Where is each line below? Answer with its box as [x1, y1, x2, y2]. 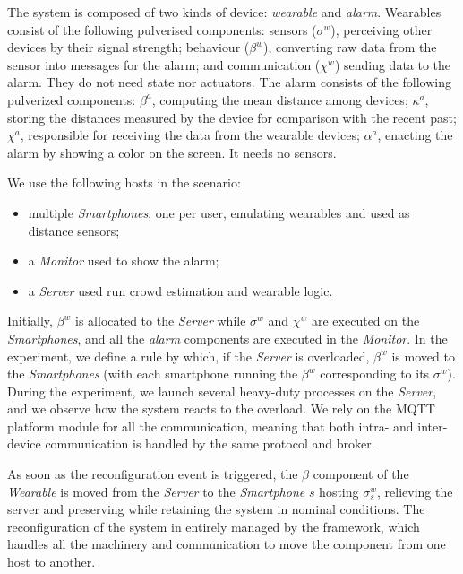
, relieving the [377, 482, 453, 500]
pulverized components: [7, 90, 136, 109]
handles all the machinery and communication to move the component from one [7, 535, 446, 553]
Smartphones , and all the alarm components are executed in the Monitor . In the [7, 328, 448, 347]
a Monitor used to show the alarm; [28, 251, 219, 270]
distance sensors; [28, 221, 120, 239]
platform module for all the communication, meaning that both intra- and [7, 416, 414, 435]
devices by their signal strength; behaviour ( [7, 38, 250, 57]
